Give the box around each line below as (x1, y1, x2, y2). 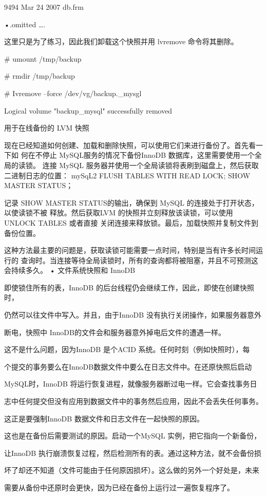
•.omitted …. (4, 19, 46, 29)
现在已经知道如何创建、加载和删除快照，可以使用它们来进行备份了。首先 (4, 139, 249, 150)
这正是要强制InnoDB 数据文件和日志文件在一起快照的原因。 (4, 413, 204, 424)
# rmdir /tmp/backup (4, 70, 75, 81)
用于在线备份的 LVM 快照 (4, 122, 89, 133)
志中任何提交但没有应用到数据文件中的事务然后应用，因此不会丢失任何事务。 (4, 396, 263, 407)
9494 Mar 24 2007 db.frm (4, 2, 84, 12)
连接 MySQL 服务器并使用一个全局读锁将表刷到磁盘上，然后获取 (42, 159, 259, 170)
